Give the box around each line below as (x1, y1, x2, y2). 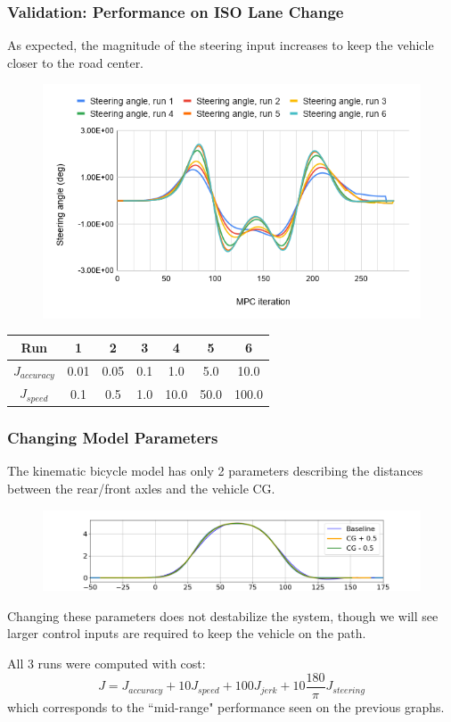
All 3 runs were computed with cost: (7, 654, 206, 673)
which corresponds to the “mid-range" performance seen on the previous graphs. (7, 697, 445, 716)
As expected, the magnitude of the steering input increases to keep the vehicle (7, 36, 434, 54)
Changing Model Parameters (7, 427, 218, 449)
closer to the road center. (7, 53, 144, 71)
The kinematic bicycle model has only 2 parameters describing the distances (7, 461, 423, 480)
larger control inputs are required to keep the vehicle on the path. (7, 624, 366, 643)
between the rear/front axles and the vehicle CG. (7, 478, 275, 497)
